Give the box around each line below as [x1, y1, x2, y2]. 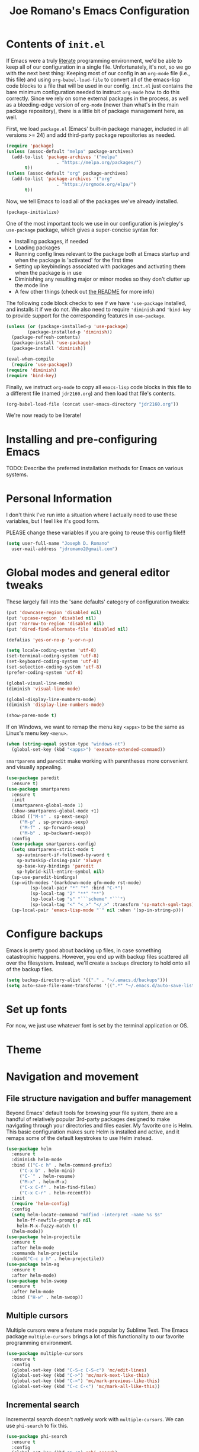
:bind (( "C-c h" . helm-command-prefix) [11, 1162, 113, 1168]
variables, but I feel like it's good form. [6, 518, 99, 525]
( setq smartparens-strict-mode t [11, 847, 94, 853]
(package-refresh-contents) [11, 335, 81, 340]
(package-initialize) [6, 209, 60, 215]
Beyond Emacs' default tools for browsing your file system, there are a [6, 1109, 178, 1116]
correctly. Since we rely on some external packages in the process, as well [6, 95, 188, 102]
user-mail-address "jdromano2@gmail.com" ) [11, 546, 118, 552]
